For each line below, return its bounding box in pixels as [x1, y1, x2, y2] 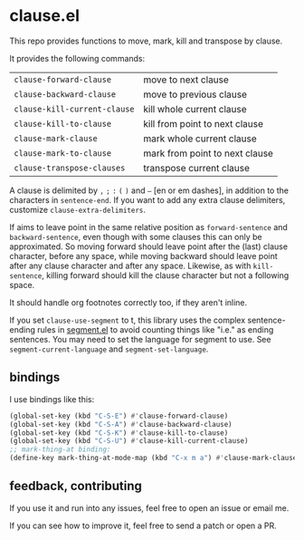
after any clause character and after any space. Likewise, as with [9, 260, 252, 271]
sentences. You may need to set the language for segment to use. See [9, 333, 271, 344]
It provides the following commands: [9, 53, 146, 63]
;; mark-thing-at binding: [9, 445, 111, 454]
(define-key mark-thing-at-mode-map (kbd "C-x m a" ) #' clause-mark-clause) [9, 454, 301, 463]
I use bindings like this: [9, 393, 95, 404]
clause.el [9, 5, 80, 26]
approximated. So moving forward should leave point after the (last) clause [9, 241, 288, 252]
